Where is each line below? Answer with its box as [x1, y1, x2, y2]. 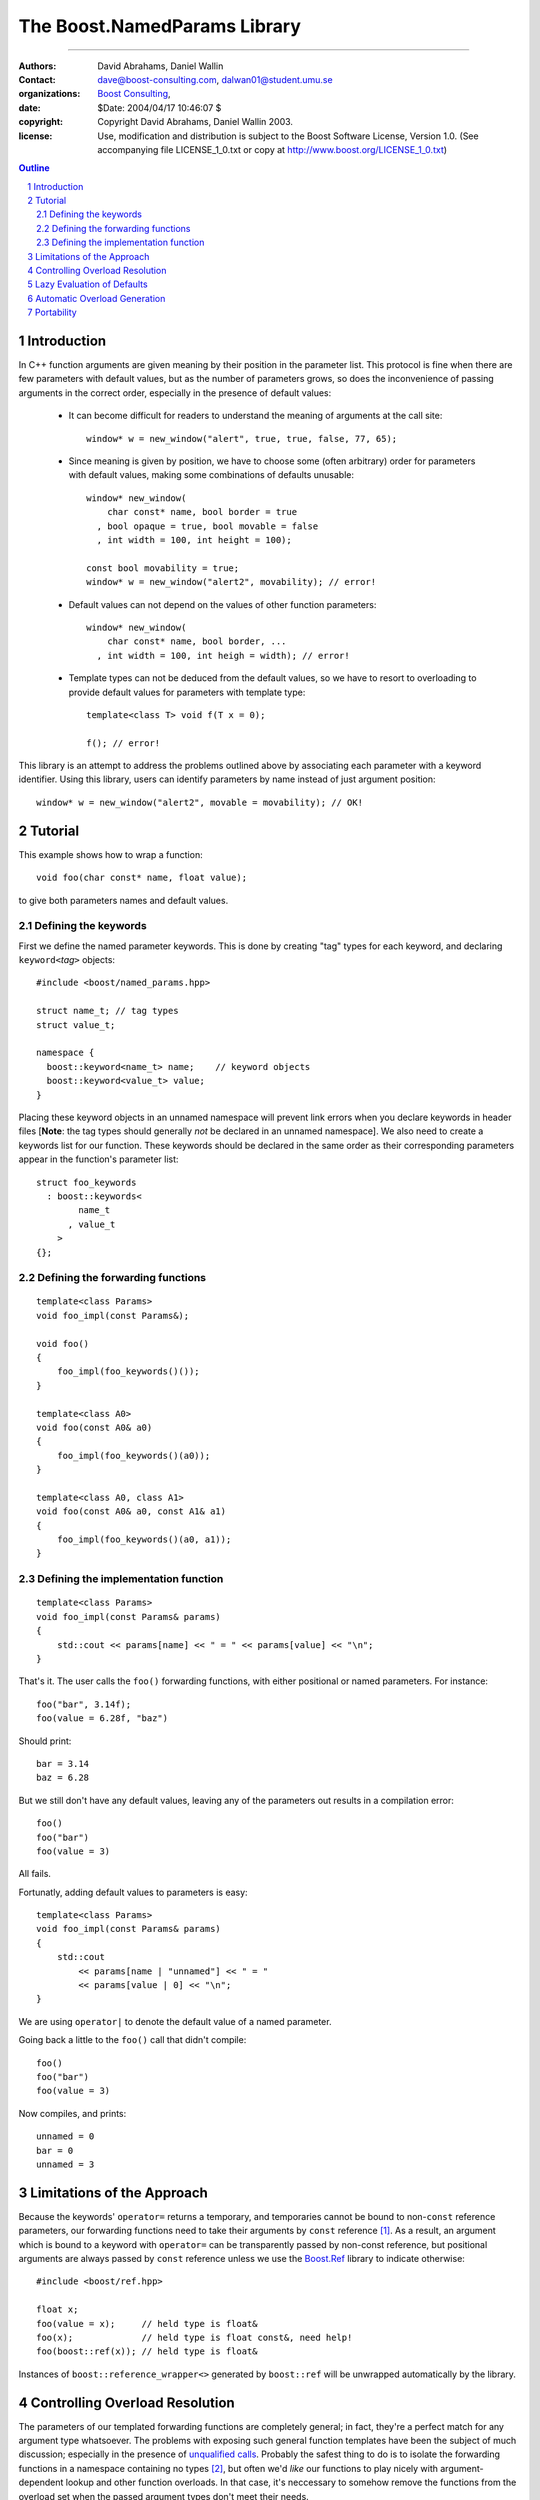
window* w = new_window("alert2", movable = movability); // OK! [36, 796, 364, 808]
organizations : [18, 88, 81, 100]
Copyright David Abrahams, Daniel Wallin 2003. [97, 116, 294, 128]
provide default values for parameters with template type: [68, 686, 306, 698]
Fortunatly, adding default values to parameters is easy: [18, 1886, 249, 1898]
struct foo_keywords [36, 1176, 137, 1188]
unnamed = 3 [36, 2158, 95, 2170]
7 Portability [27, 306, 77, 319]
